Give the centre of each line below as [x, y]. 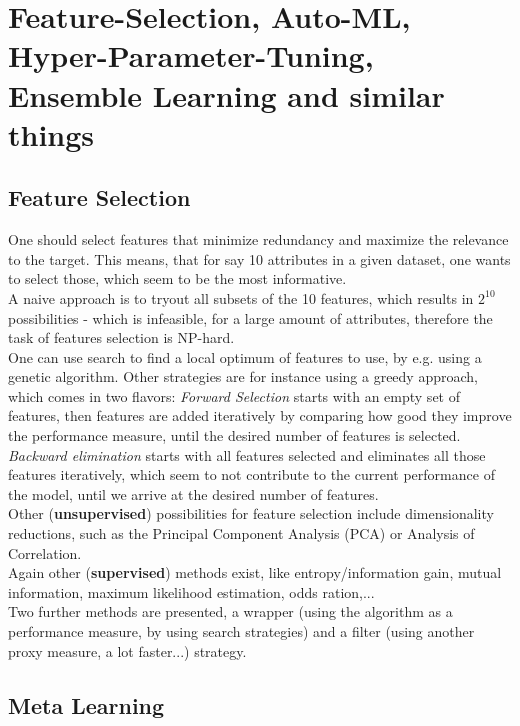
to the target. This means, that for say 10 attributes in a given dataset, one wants [259, 258]
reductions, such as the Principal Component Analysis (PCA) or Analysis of [241, 533]
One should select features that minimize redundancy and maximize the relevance [258, 239]
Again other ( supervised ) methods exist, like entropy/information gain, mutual [255, 572]
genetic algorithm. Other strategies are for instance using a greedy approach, [243, 376]
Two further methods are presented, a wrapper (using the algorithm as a [230, 611]
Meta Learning [86, 704]
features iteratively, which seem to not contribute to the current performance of [251, 474]
